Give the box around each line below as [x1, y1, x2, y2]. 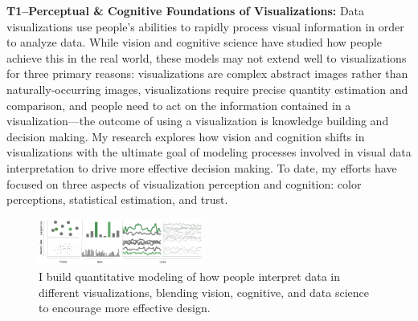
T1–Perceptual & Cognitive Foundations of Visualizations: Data [6, 2, 365, 18]
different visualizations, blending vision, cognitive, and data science [39, 283, 370, 300]
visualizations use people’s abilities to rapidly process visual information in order [6, 18, 404, 35]
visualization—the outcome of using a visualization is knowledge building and [6, 112, 389, 129]
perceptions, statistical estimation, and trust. [6, 191, 228, 208]
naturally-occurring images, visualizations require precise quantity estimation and [6, 80, 408, 97]
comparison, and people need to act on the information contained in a [6, 96, 351, 113]
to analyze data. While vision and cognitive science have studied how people [6, 34, 382, 51]
